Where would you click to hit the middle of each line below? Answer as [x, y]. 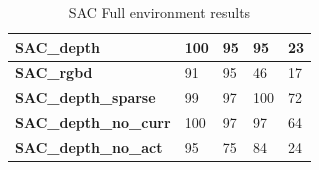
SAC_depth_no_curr [93, 122]
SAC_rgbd [54, 72]
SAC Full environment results [159, 12]
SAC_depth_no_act [89, 146]
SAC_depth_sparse [85, 97]
